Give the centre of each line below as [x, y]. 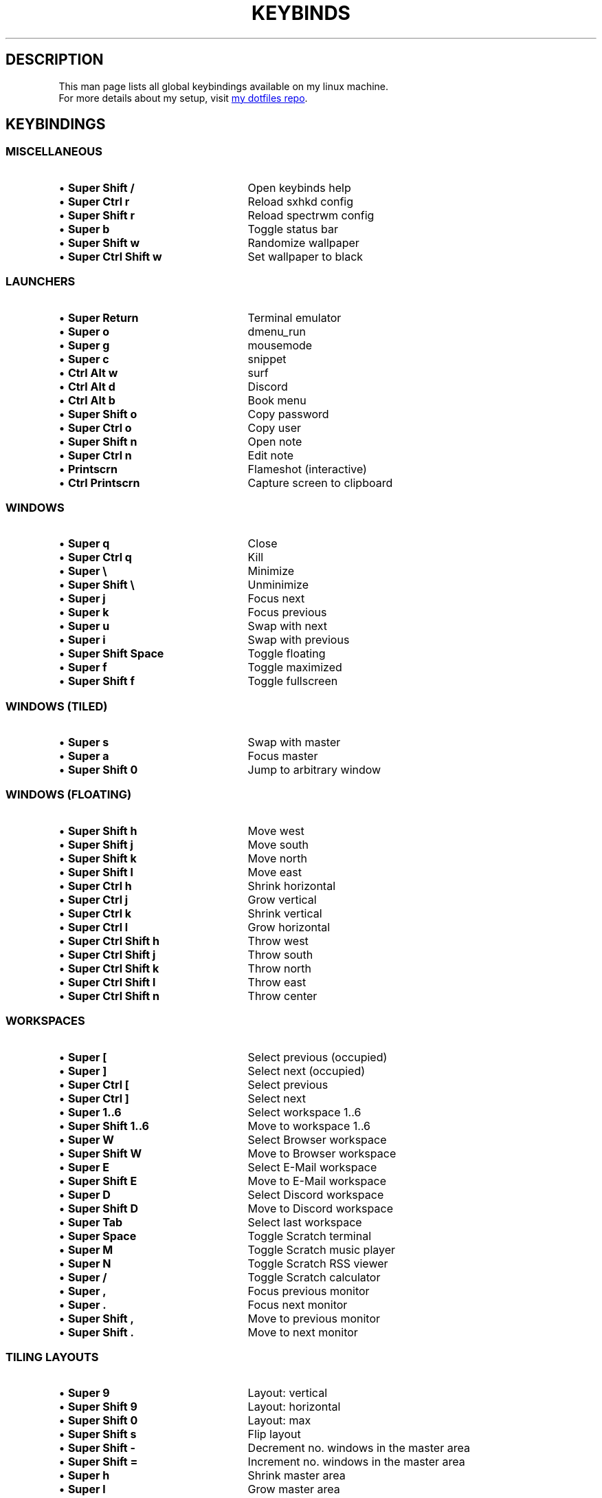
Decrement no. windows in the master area [359, 1448]
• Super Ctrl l [93, 927]
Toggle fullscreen [293, 681]
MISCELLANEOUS [54, 152]
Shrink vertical [285, 913]
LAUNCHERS [41, 282]
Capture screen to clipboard [320, 482]
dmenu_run [277, 331]
